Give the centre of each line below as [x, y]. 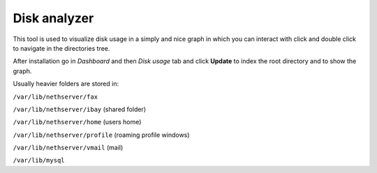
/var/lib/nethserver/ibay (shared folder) [80, 109]
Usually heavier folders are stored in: [66, 84]
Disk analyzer [53, 18]
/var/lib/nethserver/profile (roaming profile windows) [101, 135]
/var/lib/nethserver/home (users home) [77, 122]
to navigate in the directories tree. [61, 48]
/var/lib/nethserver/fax [55, 97]
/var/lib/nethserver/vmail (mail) [68, 148]
